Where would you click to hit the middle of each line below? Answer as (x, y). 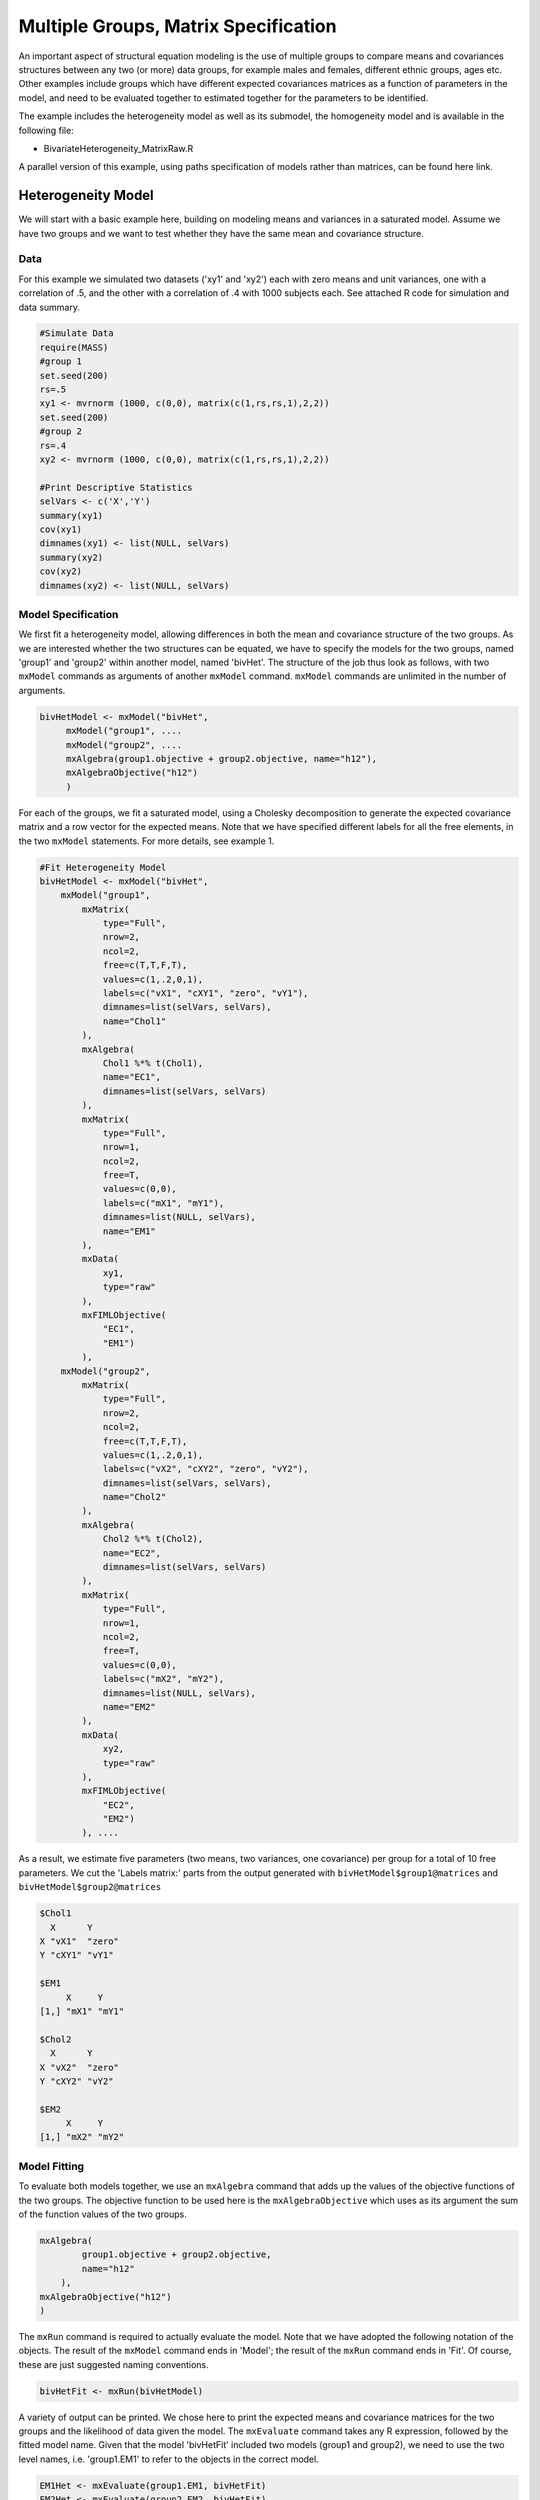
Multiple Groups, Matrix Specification (177, 26)
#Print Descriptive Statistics (116, 487)
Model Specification (68, 614)
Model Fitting (51, 2166)
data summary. (49, 307)
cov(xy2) (61, 571)
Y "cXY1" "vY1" (76, 1955)
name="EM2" (129, 1706)
